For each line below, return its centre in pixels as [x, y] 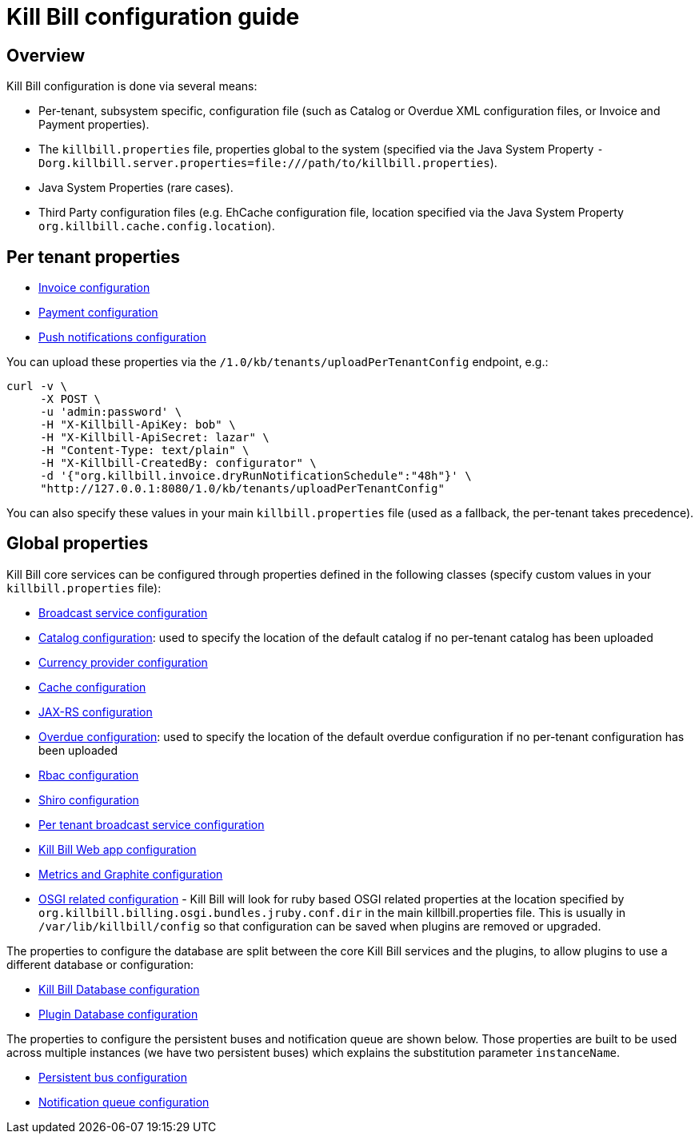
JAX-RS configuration [96, 712]
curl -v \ [37, 387]
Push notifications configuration [122, 337]
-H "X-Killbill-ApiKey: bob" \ [138, 425]
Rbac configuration [89, 775]
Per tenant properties [93, 257]
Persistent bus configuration [113, 1077]
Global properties [78, 544]
